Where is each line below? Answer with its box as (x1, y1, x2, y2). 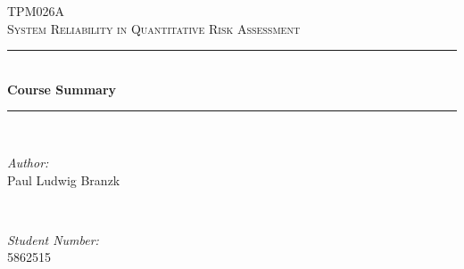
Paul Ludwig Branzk (7, 170, 120, 189)
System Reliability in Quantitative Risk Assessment (7, 19, 301, 37)
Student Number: (7, 230, 99, 249)
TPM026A (7, 2, 64, 20)
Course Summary (7, 79, 117, 98)
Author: (7, 152, 49, 171)
